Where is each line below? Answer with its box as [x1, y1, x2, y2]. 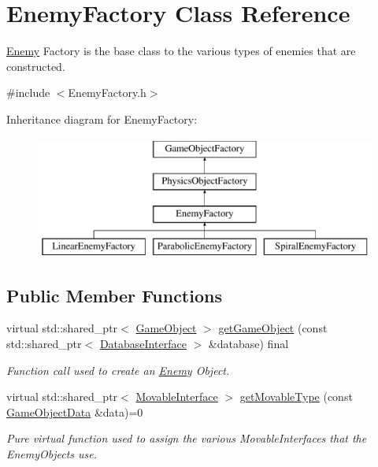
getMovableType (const [239, 388, 353, 405]
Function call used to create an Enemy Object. [6, 361, 230, 378]
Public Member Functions [6, 283, 222, 307]
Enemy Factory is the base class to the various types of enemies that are [6, 43, 356, 59]
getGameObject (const [218, 320, 328, 336]
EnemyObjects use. [6, 446, 98, 462]
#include [6, 84, 50, 101]
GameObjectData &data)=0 [6, 403, 143, 420]
